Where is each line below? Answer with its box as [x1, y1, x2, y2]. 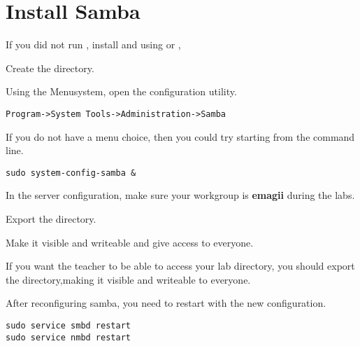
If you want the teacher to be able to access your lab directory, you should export [6, 258, 355, 273]
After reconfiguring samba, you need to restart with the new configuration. [6, 296, 326, 310]
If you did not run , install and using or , [6, 37, 181, 52]
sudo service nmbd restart [6, 332, 131, 342]
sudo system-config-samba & [6, 167, 136, 178]
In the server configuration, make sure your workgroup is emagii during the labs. [6, 188, 355, 202]
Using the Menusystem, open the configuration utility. [6, 84, 237, 99]
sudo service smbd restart [6, 320, 131, 331]
